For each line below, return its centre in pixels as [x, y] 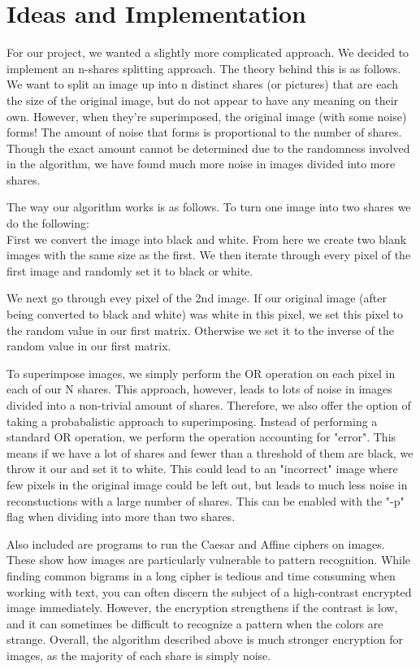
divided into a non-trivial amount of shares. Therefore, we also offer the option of [209, 405]
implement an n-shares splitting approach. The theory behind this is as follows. [204, 68]
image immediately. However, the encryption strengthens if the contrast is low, [202, 608]
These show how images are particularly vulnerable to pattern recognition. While [209, 560]
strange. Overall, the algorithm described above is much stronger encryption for [205, 639]
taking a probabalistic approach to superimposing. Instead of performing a [192, 421]
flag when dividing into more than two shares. [121, 517]
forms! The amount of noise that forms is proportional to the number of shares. [204, 132]
